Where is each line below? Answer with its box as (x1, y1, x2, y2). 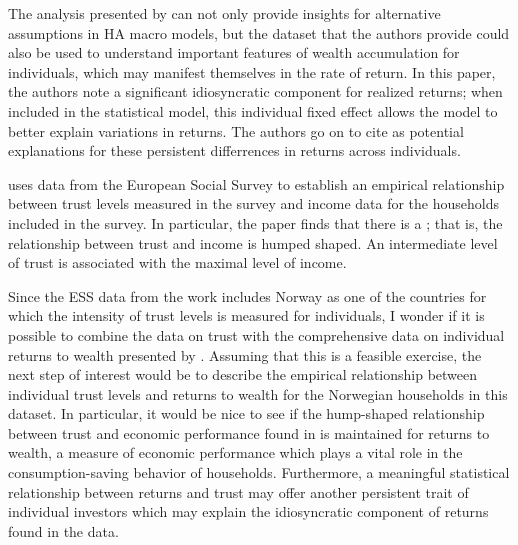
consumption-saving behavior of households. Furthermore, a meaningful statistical (8, 462, 510, 483)
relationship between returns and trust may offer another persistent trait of (8, 481, 469, 502)
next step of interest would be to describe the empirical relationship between (8, 364, 478, 385)
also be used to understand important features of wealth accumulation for (8, 42, 460, 63)
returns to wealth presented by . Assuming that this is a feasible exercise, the (8, 344, 482, 365)
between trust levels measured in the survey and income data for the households (8, 193, 499, 214)
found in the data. (8, 520, 119, 541)
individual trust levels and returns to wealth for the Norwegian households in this (8, 383, 508, 404)
